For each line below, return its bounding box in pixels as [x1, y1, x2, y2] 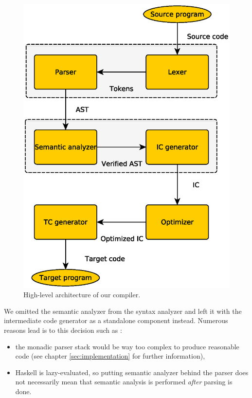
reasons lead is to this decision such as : [4, 325, 122, 335]
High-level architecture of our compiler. [23, 289, 141, 300]
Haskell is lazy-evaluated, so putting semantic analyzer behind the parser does [15, 367, 249, 377]
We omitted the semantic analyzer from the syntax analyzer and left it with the [4, 306, 242, 316]
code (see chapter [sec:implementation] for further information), [15, 351, 205, 361]
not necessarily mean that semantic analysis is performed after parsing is [15, 377, 233, 387]
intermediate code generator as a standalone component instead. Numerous [4, 315, 228, 326]
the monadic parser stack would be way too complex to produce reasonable [15, 341, 239, 351]
